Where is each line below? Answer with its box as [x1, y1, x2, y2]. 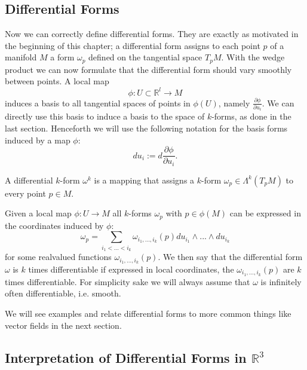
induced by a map [5, 133, 70, 146]
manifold [5, 51, 37, 63]
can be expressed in [229, 207, 301, 219]
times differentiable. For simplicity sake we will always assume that [5, 275, 250, 288]
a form [50, 51, 75, 63]
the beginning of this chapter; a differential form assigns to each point [5, 39, 260, 51]
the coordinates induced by [5, 219, 104, 231]
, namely [218, 96, 250, 109]
